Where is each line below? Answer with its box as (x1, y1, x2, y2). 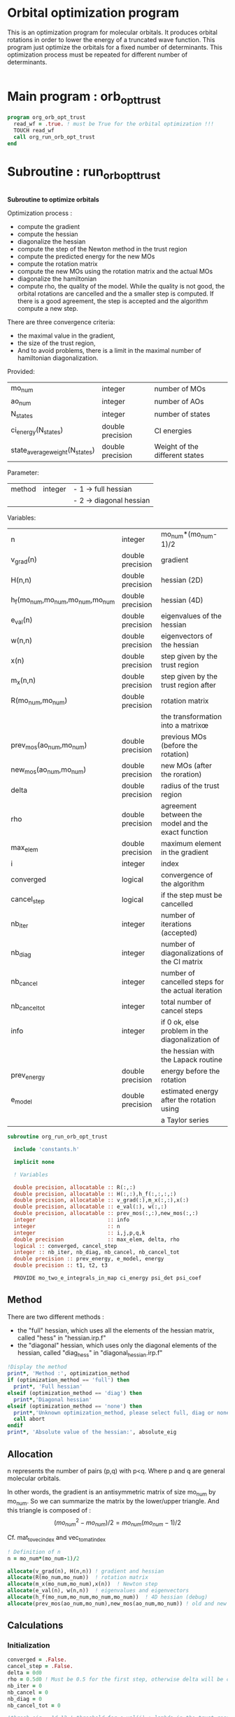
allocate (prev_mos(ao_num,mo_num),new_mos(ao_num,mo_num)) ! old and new (7, 1600, 227, 1607)
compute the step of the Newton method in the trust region (17, 245, 187, 253)
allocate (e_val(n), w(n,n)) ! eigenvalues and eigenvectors (7, 1587, 190, 1594)
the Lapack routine (160, 1055, 222, 1065)
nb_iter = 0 (7, 1682, 42, 1689)
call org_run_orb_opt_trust (13, 134, 96, 141)
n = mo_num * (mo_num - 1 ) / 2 (7, 1555, 80, 1562)
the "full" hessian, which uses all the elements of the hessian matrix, (17, 1326, 215, 1335)
